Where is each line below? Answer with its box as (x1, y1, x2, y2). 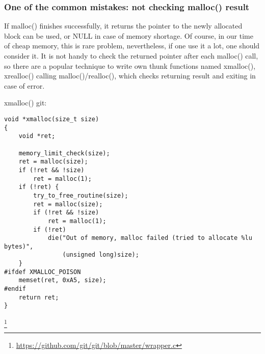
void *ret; (18, 132, 56, 140)
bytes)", (4, 242, 34, 250)
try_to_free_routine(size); (33, 192, 128, 199)
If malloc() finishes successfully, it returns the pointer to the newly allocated (4, 20, 243, 31)
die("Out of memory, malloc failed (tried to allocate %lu (47, 234, 252, 242)
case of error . (4, 80, 45, 91)
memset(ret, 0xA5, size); (18, 277, 107, 284)
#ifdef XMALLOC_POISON (4, 268, 81, 276)
